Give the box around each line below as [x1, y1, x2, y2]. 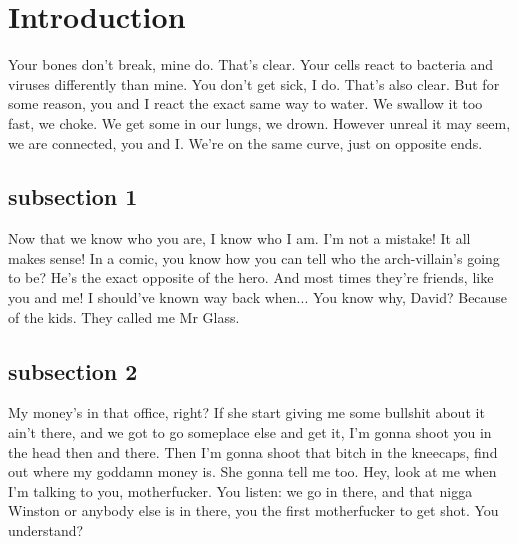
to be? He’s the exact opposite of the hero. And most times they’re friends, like [8, 267, 494, 288]
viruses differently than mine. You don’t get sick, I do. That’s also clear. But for [8, 73, 500, 94]
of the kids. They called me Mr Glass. [8, 306, 240, 327]
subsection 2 [8, 355, 138, 386]
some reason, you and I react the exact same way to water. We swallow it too [8, 93, 483, 114]
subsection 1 [8, 181, 138, 212]
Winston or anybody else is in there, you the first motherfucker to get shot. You [8, 500, 499, 521]
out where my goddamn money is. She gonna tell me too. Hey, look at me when [8, 461, 497, 482]
